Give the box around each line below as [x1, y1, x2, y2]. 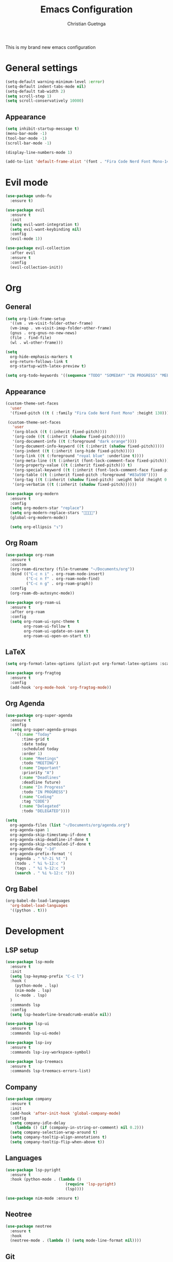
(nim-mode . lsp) [14, 988, 52, 993]
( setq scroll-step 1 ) [5, 94, 52, 99]
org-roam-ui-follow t [24, 624, 71, 629]
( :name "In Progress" [19, 784, 66, 790]
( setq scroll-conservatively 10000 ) [5, 98, 84, 103]
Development [5, 925, 64, 937]
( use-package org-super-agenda [5, 713, 73, 718]
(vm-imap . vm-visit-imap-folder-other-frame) [10, 326, 112, 331]
